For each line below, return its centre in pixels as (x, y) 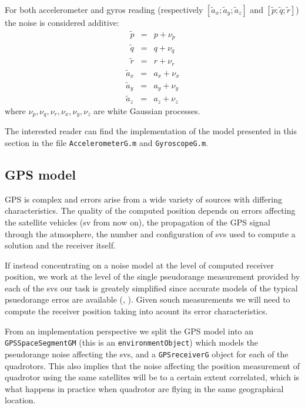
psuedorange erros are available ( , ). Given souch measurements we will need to (148, 299)
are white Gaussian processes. (147, 110)
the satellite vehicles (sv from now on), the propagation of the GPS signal (138, 222)
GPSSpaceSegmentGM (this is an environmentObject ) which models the (132, 342)
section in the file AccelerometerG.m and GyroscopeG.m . (106, 142)
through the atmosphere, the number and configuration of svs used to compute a (150, 233)
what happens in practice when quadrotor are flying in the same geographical (144, 388)
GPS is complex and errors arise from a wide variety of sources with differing (143, 199)
